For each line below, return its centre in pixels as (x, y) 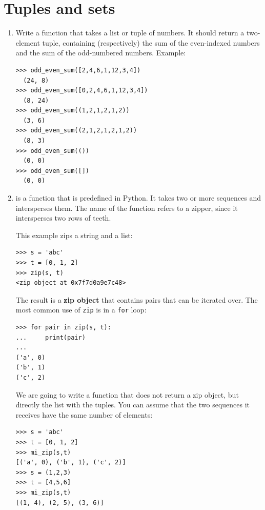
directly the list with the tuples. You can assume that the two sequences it (133, 405)
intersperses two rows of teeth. (63, 218)
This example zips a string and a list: (74, 235)
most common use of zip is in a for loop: (81, 310)
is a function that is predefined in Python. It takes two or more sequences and (138, 198)
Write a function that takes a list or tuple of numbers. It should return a (130, 33)
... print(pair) (50, 337)
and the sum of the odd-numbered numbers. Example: (101, 53)
